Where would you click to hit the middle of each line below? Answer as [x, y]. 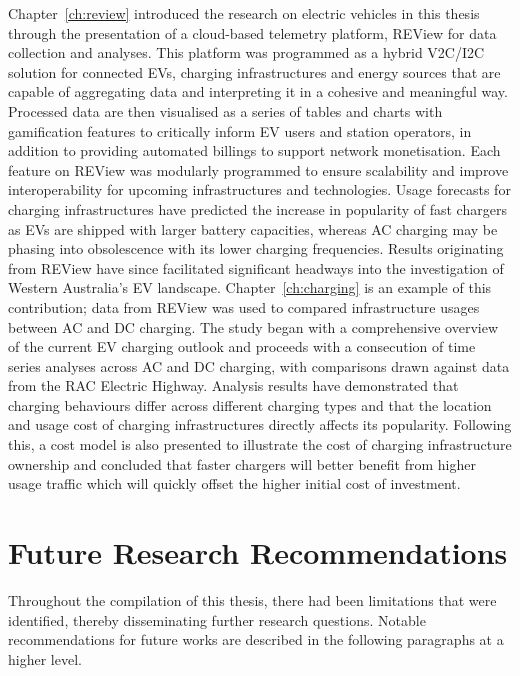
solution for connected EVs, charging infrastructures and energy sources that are [254, 71]
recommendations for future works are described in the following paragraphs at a [256, 639]
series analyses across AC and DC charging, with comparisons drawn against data [259, 365]
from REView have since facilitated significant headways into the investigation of [256, 267]
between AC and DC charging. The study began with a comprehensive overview [253, 326]
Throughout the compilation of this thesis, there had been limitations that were [252, 599]
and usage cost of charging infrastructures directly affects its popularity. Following [260, 424]
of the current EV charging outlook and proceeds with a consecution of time [242, 346]
